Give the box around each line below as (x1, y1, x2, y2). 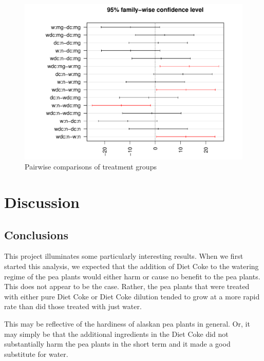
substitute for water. (4, 348, 68, 359)
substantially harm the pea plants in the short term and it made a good (4, 338, 231, 349)
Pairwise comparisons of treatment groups (25, 161, 157, 172)
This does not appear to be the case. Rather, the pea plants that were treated (4, 281, 250, 292)
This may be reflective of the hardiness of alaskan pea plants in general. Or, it (4, 318, 250, 329)
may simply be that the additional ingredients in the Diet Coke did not (4, 328, 229, 339)
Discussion (4, 192, 80, 213)
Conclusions (4, 226, 69, 242)
